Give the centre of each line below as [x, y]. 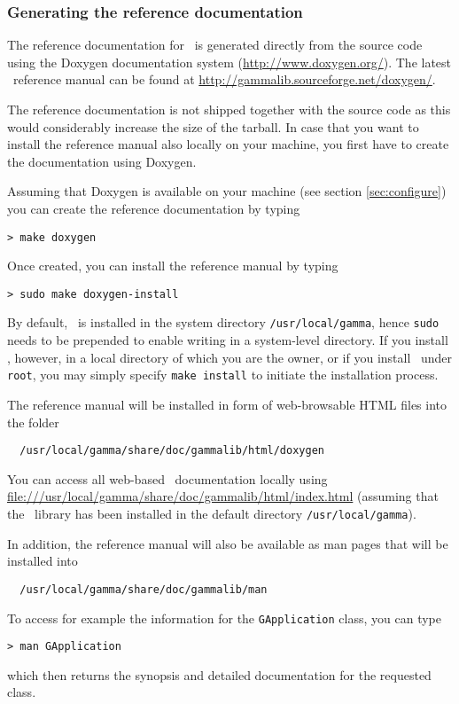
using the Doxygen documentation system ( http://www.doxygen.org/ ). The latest [229, 62]
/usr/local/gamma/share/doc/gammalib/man [144, 589]
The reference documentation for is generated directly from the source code [215, 45]
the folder [33, 422]
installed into [43, 561]
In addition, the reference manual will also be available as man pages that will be [228, 543]
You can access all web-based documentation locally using [167, 478]
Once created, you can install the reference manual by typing [173, 266]
